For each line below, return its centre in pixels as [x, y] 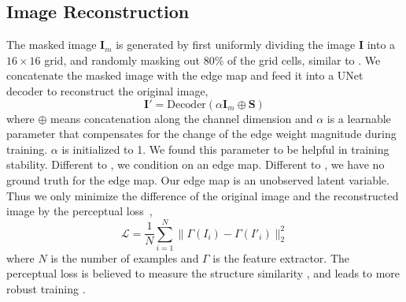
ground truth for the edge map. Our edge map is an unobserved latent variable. [198, 179]
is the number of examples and [125, 257]
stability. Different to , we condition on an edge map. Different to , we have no [196, 164]
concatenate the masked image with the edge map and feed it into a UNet [185, 75]
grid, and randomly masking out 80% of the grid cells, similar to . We [212, 60]
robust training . [46, 289]
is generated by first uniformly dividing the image [236, 45]
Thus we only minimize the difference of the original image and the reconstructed [203, 195]
